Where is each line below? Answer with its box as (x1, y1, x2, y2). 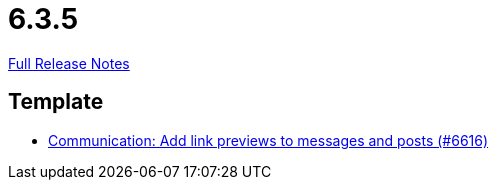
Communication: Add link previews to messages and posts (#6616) (48, 131, 489, 149)
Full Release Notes (8, 54, 130, 72)
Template (8, 89, 104, 115)
